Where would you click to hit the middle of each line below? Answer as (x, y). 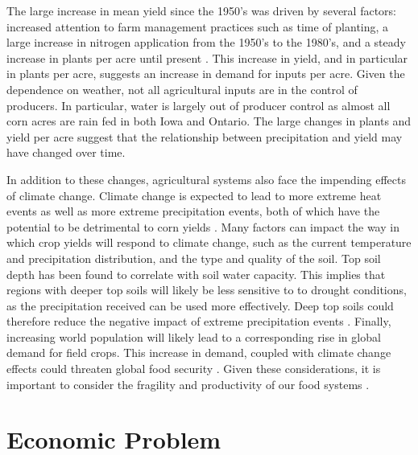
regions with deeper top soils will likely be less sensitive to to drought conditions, (207, 290)
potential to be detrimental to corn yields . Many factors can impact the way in (203, 226)
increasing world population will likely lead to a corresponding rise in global (194, 336)
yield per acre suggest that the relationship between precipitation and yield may (205, 136)
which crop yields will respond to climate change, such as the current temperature (209, 242)
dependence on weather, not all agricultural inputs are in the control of (182, 89)
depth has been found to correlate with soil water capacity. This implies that (196, 274)
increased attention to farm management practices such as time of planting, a (198, 26)
